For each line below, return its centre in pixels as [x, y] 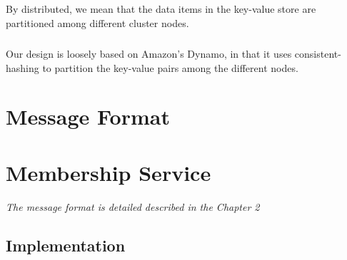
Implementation [66, 245]
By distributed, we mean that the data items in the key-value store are [161, 9]
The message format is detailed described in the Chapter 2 [133, 206]
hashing [22, 67]
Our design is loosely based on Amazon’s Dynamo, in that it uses [149, 53]
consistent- [318, 53]
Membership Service [109, 172]
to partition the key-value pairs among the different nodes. [170, 67]
